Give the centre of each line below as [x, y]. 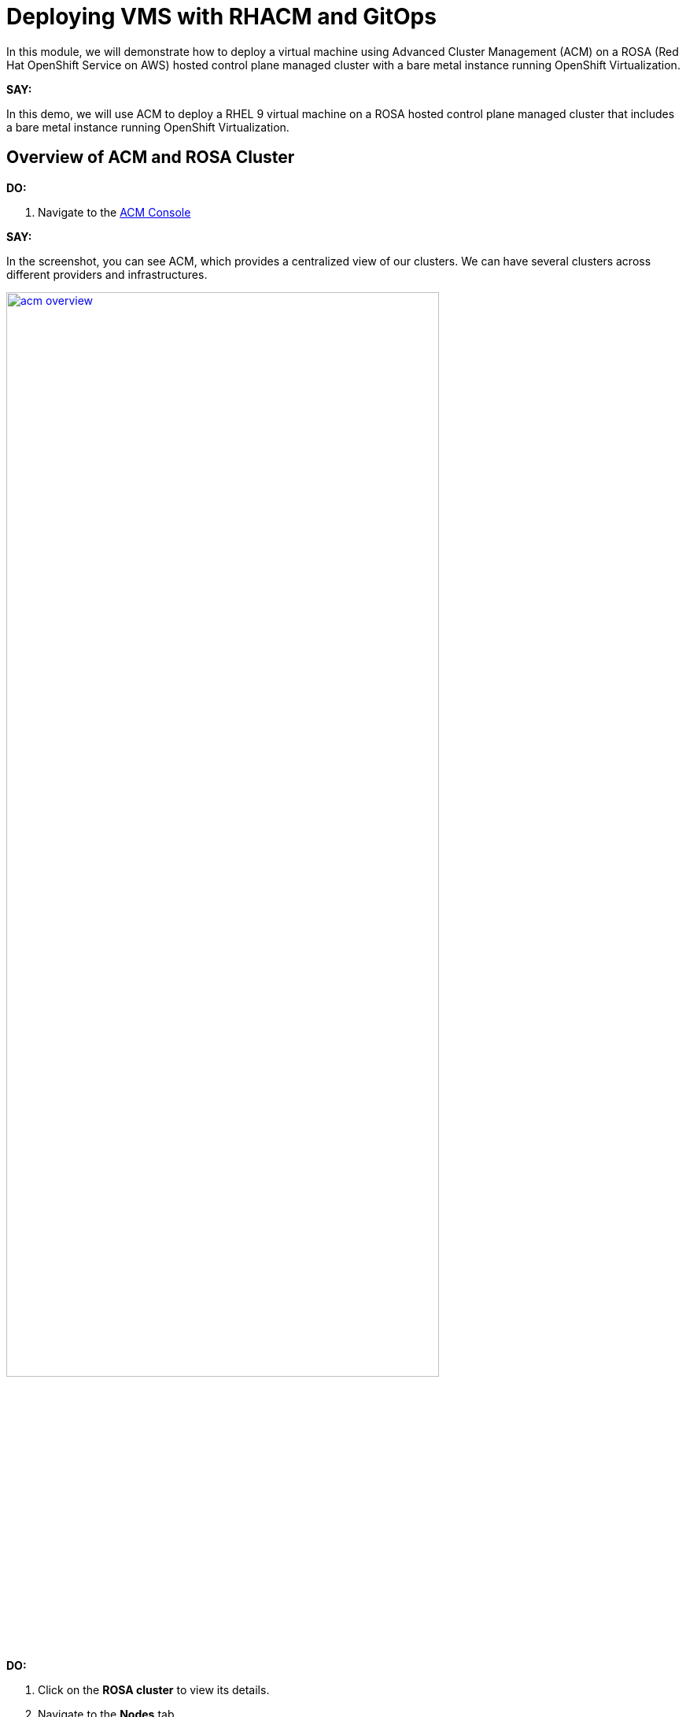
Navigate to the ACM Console [114, 212]
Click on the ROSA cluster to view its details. [154, 1690]
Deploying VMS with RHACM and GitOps [221, 17]
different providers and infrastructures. [107, 274]
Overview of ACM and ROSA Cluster [151, 158]
